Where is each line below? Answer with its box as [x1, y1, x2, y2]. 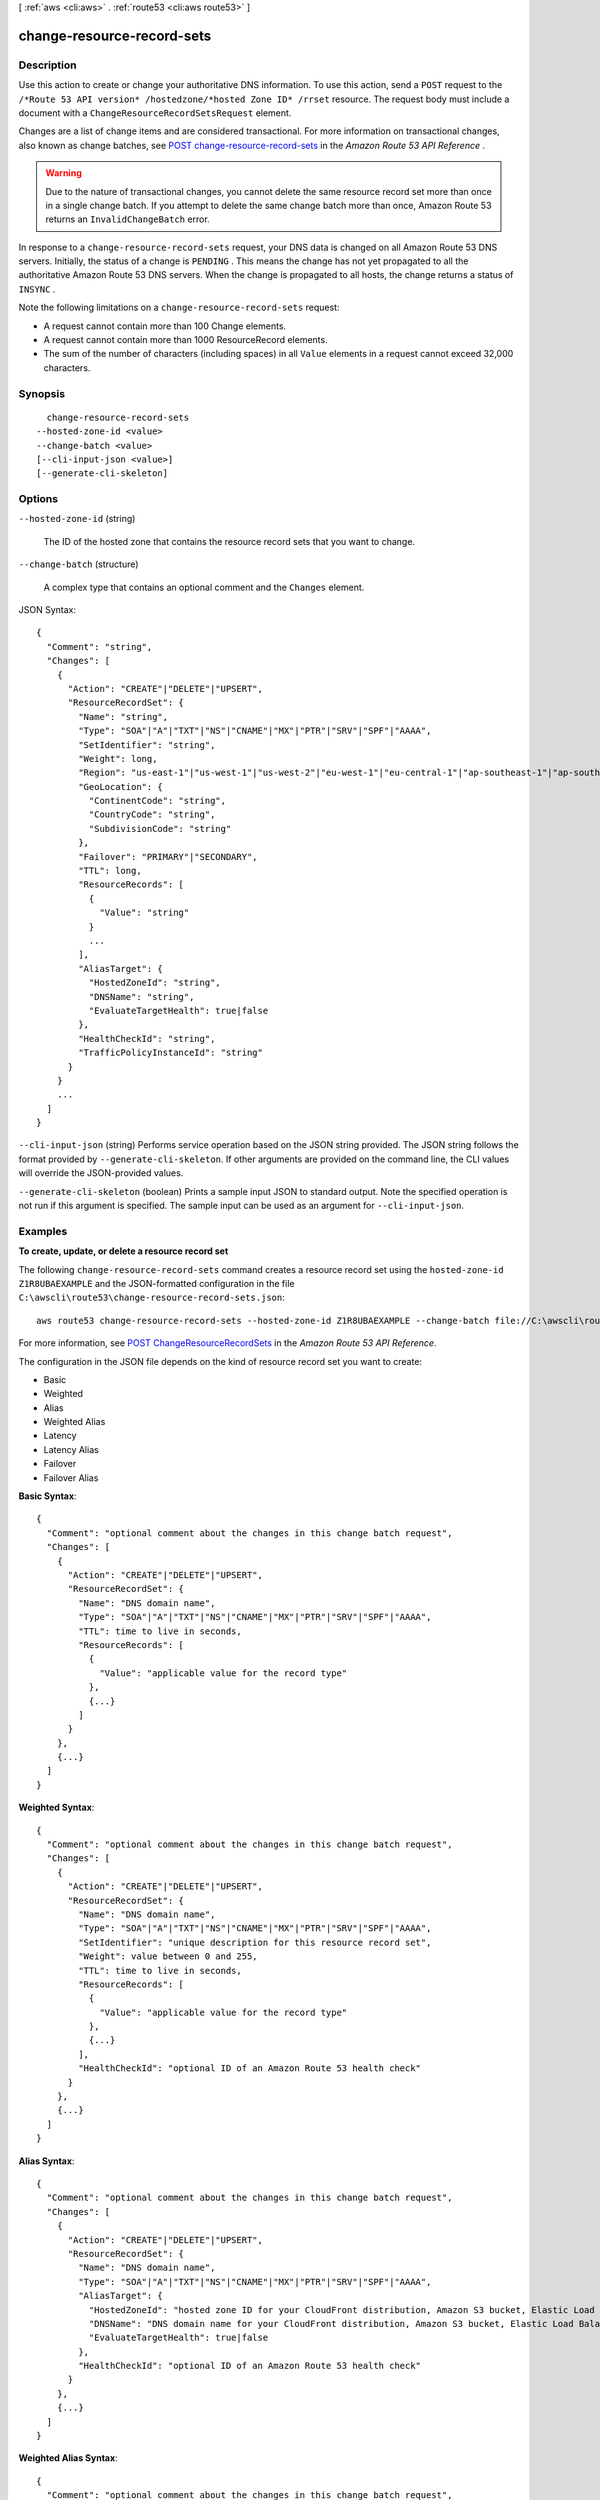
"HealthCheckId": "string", [78, 1033, 216, 1044]
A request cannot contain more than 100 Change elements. [43, 320, 287, 332]
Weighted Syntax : [18, 1801, 95, 1814]
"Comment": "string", [46, 641, 153, 652]
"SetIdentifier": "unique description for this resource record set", [78, 1936, 432, 1948]
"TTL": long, [78, 865, 142, 877]
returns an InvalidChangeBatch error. [45, 213, 210, 225]
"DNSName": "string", [88, 991, 195, 1002]
